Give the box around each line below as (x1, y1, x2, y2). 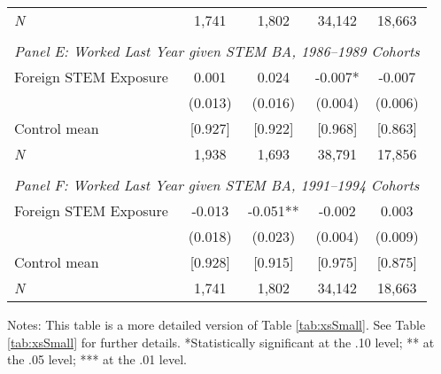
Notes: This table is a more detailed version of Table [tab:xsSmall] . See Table (7, 316, 426, 333)
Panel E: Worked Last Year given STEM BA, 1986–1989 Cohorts (14, 41, 420, 61)
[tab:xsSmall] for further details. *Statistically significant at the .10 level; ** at (7, 332, 435, 351)
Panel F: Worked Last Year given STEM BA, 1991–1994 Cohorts (14, 175, 420, 195)
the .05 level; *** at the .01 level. (7, 350, 187, 369)
